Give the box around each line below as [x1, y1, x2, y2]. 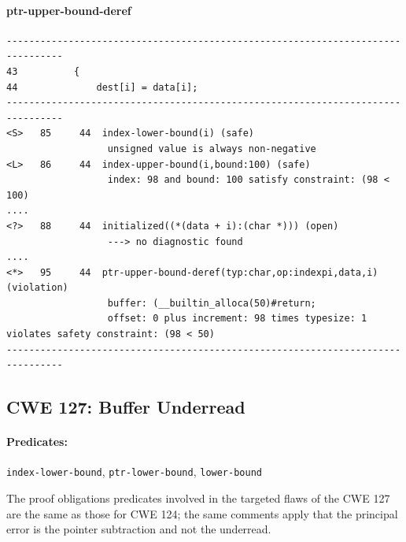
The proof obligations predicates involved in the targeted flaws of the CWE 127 [6, 490, 390, 507]
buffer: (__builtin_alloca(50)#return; [107, 297, 316, 309]
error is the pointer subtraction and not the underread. [6, 521, 271, 537]
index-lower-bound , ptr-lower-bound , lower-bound [6, 463, 262, 480]
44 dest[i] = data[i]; [6, 81, 198, 93]
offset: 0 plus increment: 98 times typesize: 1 [107, 313, 367, 325]
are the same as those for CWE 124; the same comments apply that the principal [6, 505, 398, 522]
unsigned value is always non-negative [107, 143, 316, 154]
